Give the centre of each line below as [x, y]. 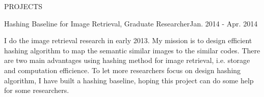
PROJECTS [23, 6]
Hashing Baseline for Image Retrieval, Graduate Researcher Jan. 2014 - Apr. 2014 [131, 23]
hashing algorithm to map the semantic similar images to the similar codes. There [132, 50]
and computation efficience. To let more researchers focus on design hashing [123, 70]
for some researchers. [37, 90]
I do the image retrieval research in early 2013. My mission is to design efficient [128, 40]
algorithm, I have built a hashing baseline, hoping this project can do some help [129, 80]
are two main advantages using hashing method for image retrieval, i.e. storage [127, 60]
